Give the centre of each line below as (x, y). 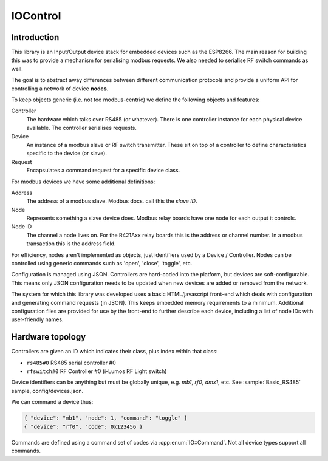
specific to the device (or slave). (67, 153)
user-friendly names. (37, 319)
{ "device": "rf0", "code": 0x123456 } (83, 426)
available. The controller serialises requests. (81, 128)
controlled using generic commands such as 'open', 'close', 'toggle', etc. (102, 264)
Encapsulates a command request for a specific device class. (103, 171)
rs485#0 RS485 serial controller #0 (71, 363)
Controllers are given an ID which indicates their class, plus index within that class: (114, 352)
